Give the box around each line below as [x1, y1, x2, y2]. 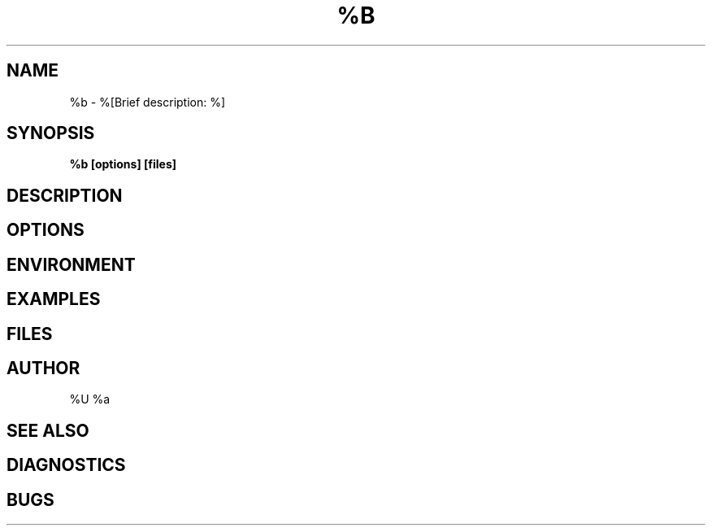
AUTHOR [7, 357, 80, 378]
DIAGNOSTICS [7, 455, 126, 476]
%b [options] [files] [69, 157, 177, 172]
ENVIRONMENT [7, 254, 136, 275]
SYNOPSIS [7, 123, 95, 144]
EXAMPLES [7, 289, 101, 310]
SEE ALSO [7, 420, 89, 441]
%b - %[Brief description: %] [69, 94, 226, 109]
